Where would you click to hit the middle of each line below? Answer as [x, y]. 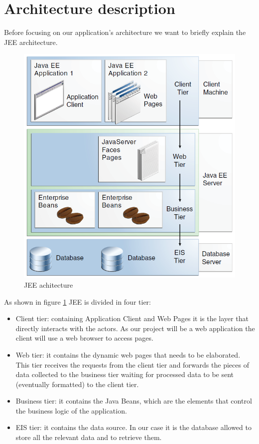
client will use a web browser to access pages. [84, 338]
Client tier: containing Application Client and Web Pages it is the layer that [132, 318]
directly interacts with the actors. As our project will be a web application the [135, 328]
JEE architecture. [31, 42]
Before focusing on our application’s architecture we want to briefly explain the [125, 32]
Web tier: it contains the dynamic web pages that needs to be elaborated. [128, 354]
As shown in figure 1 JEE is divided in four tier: [77, 301]
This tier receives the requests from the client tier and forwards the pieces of [132, 364]
